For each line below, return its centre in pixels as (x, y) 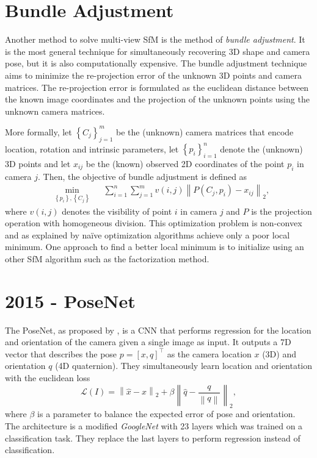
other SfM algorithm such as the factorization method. (107, 258)
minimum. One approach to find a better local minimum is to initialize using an (155, 247)
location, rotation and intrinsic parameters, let (92, 148)
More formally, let (38, 131)
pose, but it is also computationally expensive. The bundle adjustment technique (156, 63)
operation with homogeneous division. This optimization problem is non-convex (154, 223)
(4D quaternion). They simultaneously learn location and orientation (184, 366)
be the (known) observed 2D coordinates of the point (185, 163)
